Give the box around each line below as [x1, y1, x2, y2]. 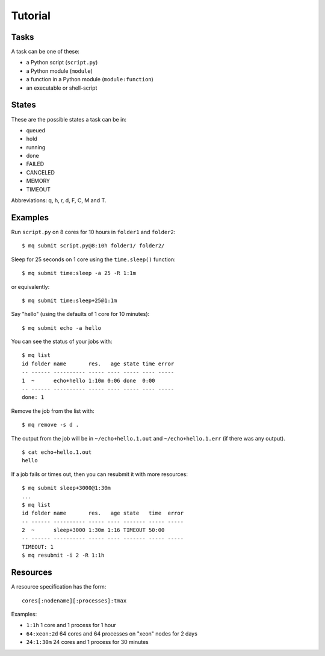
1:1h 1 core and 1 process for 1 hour [26, 622, 117, 629]
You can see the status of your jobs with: [11, 338, 113, 345]
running [26, 143, 46, 150]
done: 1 [22, 394, 45, 401]
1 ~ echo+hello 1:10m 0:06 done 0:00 [22, 377, 156, 384]
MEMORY [26, 178, 51, 185]
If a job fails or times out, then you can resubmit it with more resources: [11, 470, 188, 478]
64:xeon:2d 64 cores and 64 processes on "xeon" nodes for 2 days [26, 630, 198, 637]
